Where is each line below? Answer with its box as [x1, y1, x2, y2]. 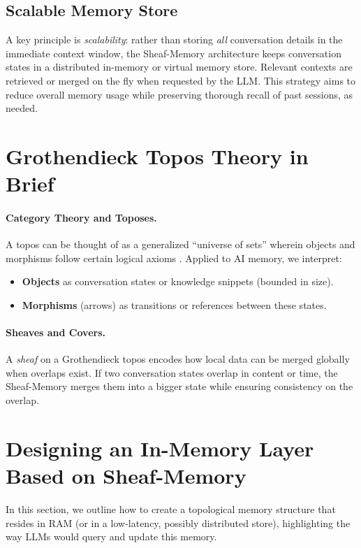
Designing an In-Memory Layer [6, 433, 314, 462]
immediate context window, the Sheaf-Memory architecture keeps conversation [6, 45, 341, 60]
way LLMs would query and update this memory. [6, 529, 217, 544]
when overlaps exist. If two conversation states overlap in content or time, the [6, 365, 338, 380]
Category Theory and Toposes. [6, 210, 157, 224]
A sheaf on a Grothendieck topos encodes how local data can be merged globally [6, 352, 350, 366]
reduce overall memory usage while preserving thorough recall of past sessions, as [6, 87, 353, 101]
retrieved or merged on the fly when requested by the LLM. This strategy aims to [6, 73, 356, 87]
